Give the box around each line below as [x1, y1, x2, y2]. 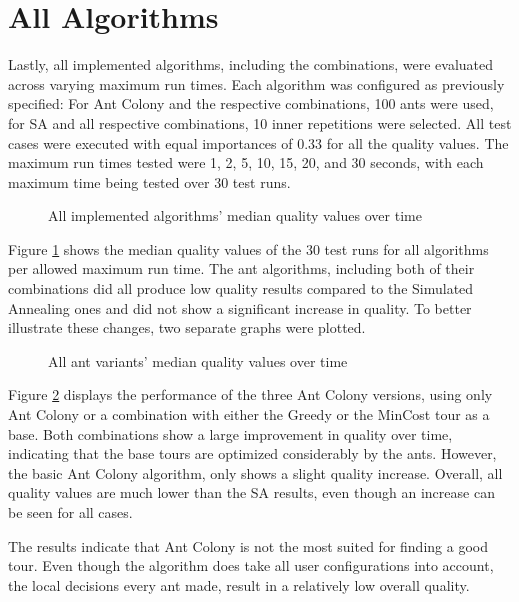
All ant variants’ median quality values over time [48, 350, 348, 371]
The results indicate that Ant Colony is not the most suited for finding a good [8, 535, 488, 556]
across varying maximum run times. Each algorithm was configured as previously [8, 73, 505, 94]
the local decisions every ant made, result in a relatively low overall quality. [8, 574, 470, 595]
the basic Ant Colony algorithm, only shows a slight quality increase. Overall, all [8, 462, 503, 483]
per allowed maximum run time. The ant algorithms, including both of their [8, 258, 475, 279]
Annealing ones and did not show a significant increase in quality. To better [8, 297, 472, 318]
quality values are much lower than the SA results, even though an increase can [8, 482, 495, 503]
